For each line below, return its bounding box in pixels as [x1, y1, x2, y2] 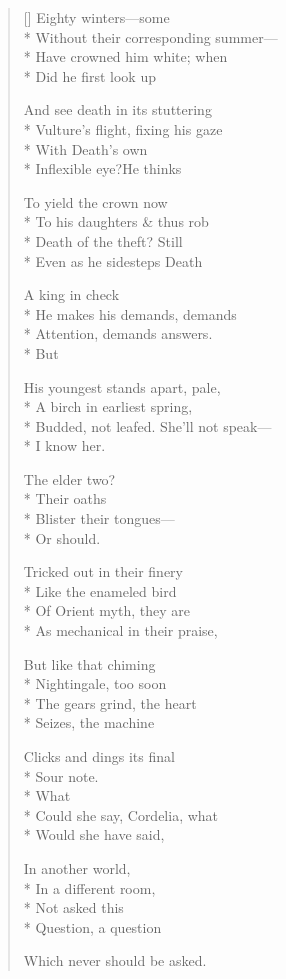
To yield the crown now [23, 191, 168, 212]
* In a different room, [23, 877, 156, 898]
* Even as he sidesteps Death [23, 250, 203, 271]
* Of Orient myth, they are [23, 600, 190, 621]
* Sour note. [23, 765, 99, 786]
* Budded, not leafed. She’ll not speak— [23, 415, 272, 436]
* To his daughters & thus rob [23, 211, 209, 232]
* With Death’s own [23, 138, 148, 159]
